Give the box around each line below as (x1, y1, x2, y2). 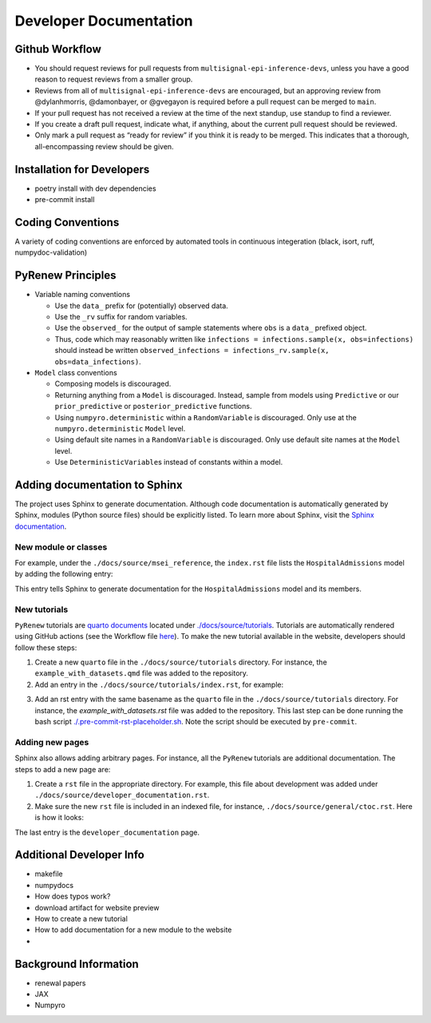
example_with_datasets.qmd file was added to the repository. (34, 668, 249, 678)
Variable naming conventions (34, 290, 131, 299)
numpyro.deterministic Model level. (54, 423, 186, 433)
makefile (34, 869, 63, 878)
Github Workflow (14, 42, 101, 56)
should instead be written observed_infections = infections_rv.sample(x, (54, 346, 330, 355)
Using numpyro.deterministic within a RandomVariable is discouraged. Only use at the (54, 412, 357, 422)
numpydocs (34, 880, 74, 890)
